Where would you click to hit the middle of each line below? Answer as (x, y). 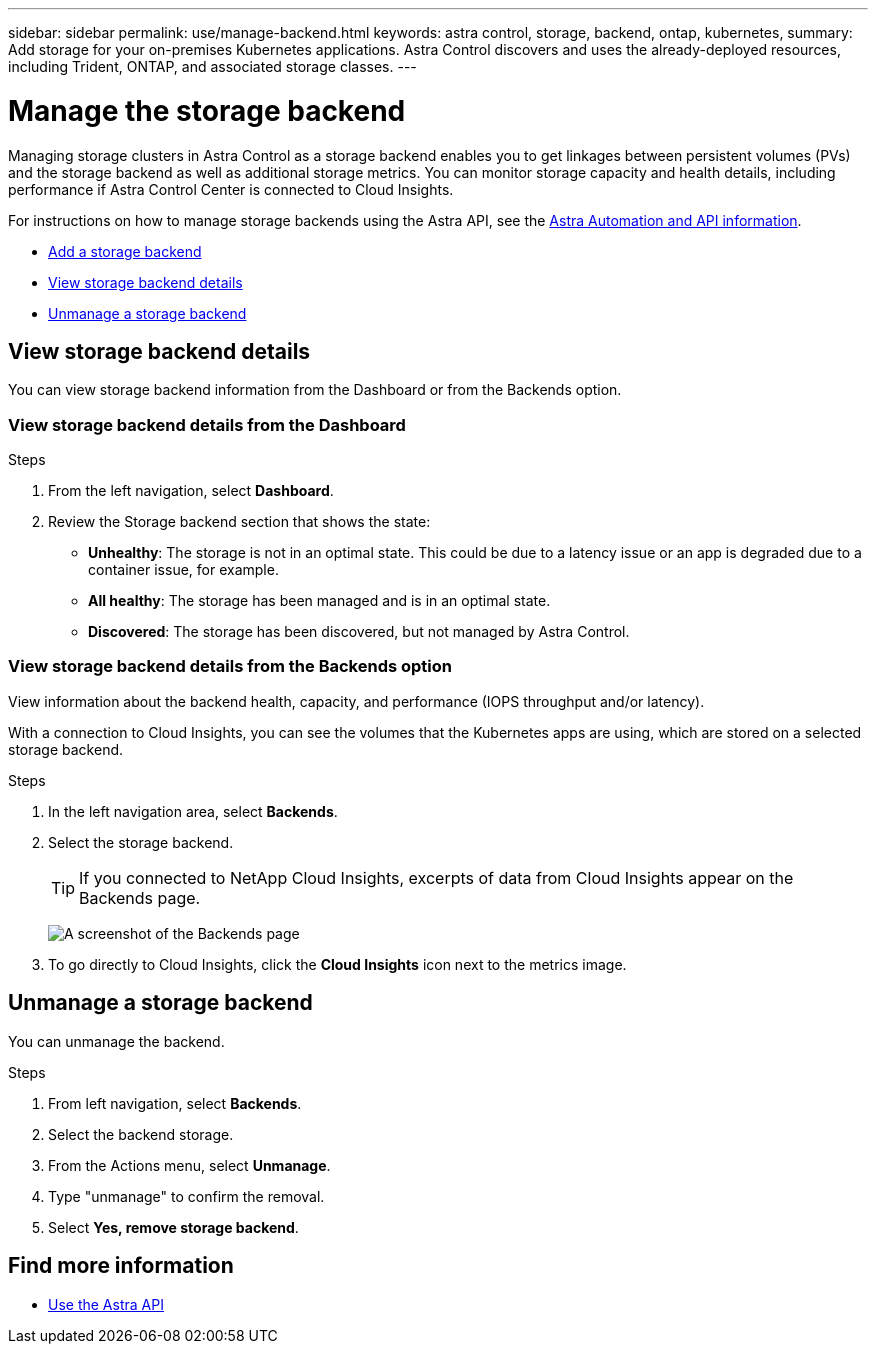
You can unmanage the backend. (116, 1041)
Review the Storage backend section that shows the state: (239, 522)
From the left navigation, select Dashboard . (191, 491)
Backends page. (140, 897)
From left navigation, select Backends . (175, 1103)
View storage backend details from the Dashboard (207, 424)
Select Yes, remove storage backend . (173, 1227)
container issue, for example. (183, 570)
